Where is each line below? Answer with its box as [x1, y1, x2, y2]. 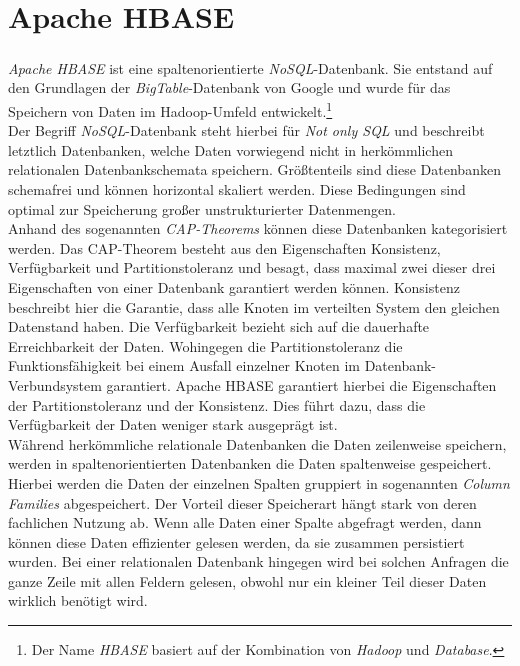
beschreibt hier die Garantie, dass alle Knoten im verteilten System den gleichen [8, 296, 500, 317]
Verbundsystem [8, 374, 102, 395]
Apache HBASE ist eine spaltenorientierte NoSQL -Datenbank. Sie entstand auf [8, 57, 493, 78]
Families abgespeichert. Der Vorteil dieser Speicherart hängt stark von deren [8, 492, 477, 513]
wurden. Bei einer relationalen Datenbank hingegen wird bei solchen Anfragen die [8, 551, 509, 572]
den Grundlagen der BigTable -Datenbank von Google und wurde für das [8, 77, 451, 98]
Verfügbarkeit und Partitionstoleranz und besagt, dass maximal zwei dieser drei [8, 257, 496, 278]
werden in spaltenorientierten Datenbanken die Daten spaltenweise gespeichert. [8, 453, 492, 474]
